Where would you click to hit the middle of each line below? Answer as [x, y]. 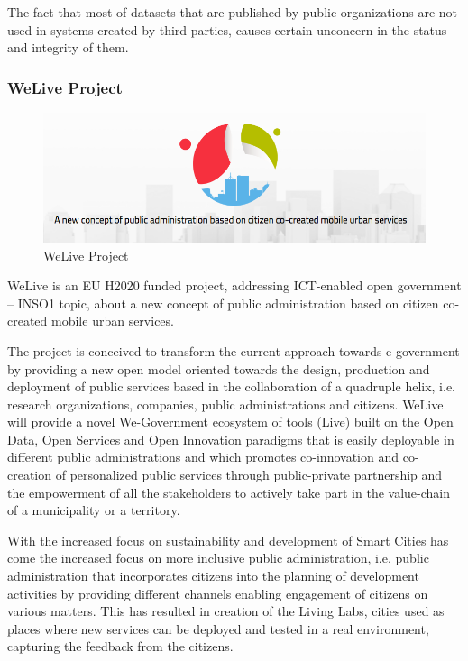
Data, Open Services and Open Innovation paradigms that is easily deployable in [231, 439]
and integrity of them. [68, 47]
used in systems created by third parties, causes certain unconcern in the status [227, 29]
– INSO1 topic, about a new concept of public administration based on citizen [223, 303]
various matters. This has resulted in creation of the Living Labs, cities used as [226, 611]
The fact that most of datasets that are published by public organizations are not [233, 12]
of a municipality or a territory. [94, 510]
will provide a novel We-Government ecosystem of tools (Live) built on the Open [230, 422]
